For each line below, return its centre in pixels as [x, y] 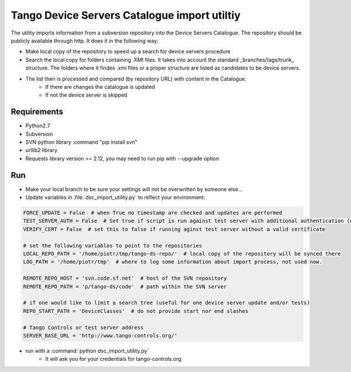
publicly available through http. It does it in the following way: [85, 40]
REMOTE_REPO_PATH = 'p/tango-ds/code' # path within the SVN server [125, 286]
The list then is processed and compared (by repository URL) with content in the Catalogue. [136, 78]
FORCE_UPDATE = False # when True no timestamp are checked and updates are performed [153, 213]
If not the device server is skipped [86, 95]
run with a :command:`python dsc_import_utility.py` [87, 350]
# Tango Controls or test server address [83, 327]
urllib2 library [42, 150]
